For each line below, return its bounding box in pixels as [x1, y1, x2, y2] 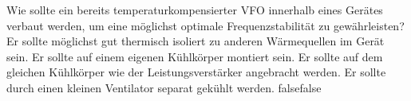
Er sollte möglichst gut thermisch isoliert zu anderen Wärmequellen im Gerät [6, 33, 385, 49]
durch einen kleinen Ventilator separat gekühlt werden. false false [6, 79, 322, 95]
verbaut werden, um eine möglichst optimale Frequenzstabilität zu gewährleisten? [6, 17, 405, 33]
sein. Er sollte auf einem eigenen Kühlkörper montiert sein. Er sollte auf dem [6, 48, 383, 64]
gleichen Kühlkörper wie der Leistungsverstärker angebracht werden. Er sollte [6, 64, 386, 80]
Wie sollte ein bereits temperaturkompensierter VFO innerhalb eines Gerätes [6, 2, 383, 17]
